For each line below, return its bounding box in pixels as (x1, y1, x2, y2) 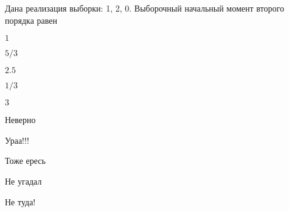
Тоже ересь (5, 154, 46, 167)
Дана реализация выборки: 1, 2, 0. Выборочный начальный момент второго (5, 2, 284, 14)
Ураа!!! (5, 133, 29, 146)
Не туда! (5, 195, 36, 208)
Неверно (5, 113, 36, 126)
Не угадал (5, 174, 42, 187)
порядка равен (5, 13, 57, 26)
